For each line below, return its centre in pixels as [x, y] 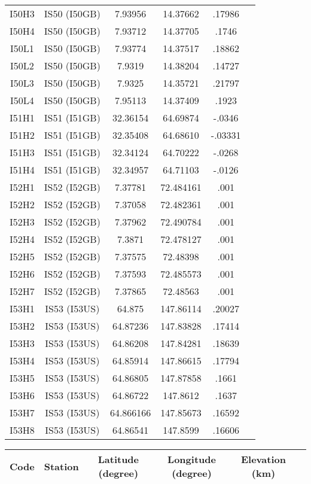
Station [61, 466]
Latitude [118, 459]
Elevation [263, 459]
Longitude [192, 459]
